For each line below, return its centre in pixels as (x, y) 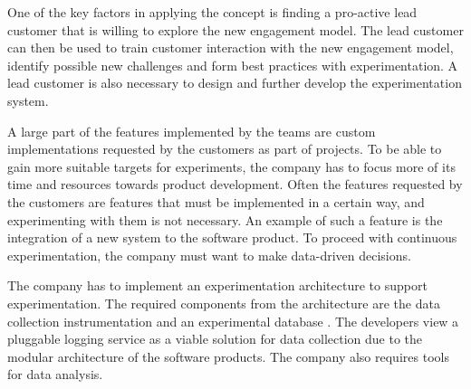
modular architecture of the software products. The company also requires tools (228, 356)
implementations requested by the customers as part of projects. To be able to (225, 149)
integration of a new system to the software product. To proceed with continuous (232, 237)
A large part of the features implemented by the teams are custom (192, 131)
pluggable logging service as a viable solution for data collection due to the (215, 339)
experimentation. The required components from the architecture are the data (224, 303)
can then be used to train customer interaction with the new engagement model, (231, 47)
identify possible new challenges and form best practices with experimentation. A (233, 65)
